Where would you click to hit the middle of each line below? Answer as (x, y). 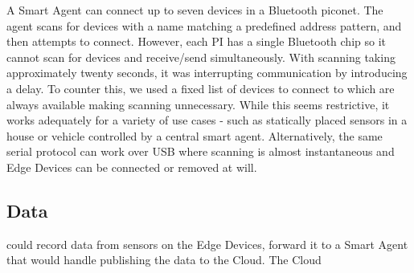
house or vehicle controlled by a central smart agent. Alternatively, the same (195, 135)
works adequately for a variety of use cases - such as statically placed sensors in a (207, 120)
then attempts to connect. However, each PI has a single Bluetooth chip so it (197, 41)
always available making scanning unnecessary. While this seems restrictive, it (198, 104)
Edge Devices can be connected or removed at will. (132, 167)
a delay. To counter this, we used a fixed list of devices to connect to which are (201, 88)
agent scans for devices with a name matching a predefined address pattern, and (204, 25)
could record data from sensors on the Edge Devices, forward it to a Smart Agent (207, 244)
